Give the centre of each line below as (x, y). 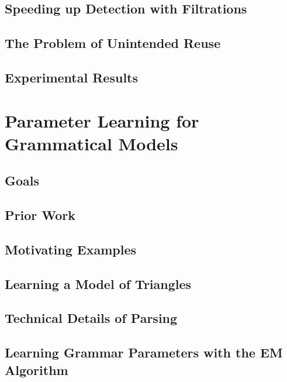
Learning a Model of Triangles (98, 283)
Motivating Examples (71, 249)
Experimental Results (71, 77)
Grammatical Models (91, 143)
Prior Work (40, 215)
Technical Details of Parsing (91, 318)
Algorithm (37, 369)
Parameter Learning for (102, 120)
